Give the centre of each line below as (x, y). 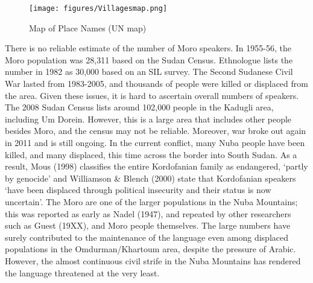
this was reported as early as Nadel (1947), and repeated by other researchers (148, 213)
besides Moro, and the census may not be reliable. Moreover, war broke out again (156, 131)
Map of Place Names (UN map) (88, 27)
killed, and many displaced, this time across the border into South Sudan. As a (151, 154)
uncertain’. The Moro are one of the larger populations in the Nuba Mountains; (151, 201)
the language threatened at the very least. (82, 272)
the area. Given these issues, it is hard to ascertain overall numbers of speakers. (152, 95)
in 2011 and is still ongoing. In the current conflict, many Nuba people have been (155, 142)
